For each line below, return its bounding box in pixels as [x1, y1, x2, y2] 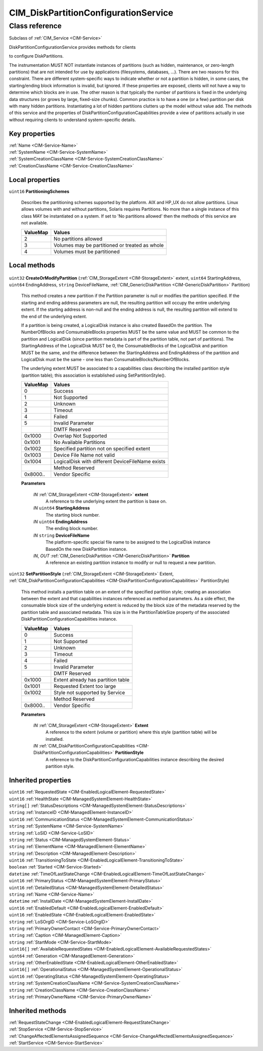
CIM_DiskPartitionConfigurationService [9, 7, 173, 18]
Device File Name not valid [54, 452, 115, 459]
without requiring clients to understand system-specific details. [9, 117, 136, 122]
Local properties [9, 176, 60, 184]
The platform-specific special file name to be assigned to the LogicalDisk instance [45, 539, 211, 545]
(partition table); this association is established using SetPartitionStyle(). [21, 372, 166, 378]
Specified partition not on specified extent [54, 445, 150, 452]
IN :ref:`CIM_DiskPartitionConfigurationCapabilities [33, 743, 135, 749]
